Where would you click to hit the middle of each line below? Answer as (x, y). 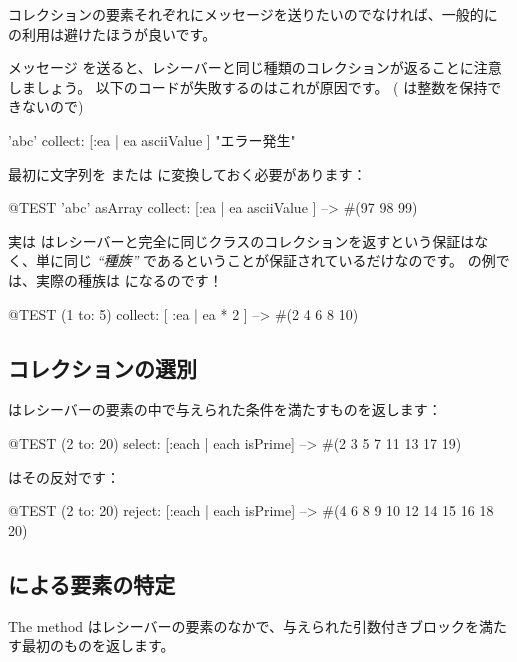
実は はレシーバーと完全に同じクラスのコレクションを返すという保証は (241, 240)
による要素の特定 (92, 583)
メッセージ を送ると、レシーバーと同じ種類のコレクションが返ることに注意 (255, 67)
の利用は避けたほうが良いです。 (112, 33)
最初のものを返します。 (98, 645)
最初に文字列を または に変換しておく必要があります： (187, 173)
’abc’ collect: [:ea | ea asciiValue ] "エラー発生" (152, 139)
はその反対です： (64, 476)
